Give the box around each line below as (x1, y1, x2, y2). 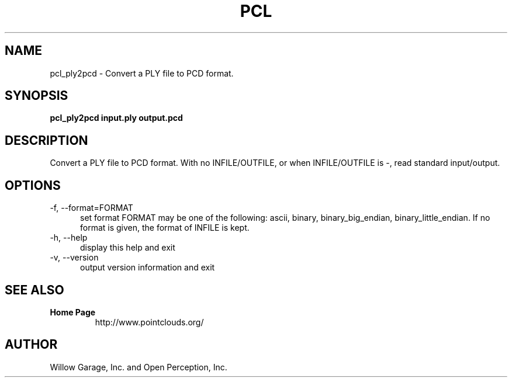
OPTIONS (5, 178, 61, 193)
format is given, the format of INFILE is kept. (80, 223, 250, 233)
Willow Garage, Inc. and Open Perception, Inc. (50, 362, 227, 372)
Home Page (50, 307, 96, 317)
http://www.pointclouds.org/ (95, 317, 204, 327)
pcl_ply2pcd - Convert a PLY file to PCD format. (50, 68, 234, 78)
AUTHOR (5, 337, 58, 352)
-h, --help (50, 232, 88, 243)
